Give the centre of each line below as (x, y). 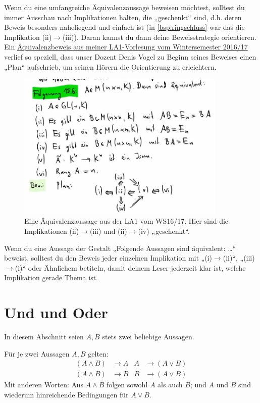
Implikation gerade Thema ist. (51, 278)
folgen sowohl (127, 385)
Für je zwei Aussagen (37, 353)
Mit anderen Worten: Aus (44, 385)
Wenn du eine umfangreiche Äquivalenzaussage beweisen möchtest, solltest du (124, 7)
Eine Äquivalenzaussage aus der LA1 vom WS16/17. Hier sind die (126, 221)
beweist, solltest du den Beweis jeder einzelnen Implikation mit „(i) (108, 258)
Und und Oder (56, 312)
